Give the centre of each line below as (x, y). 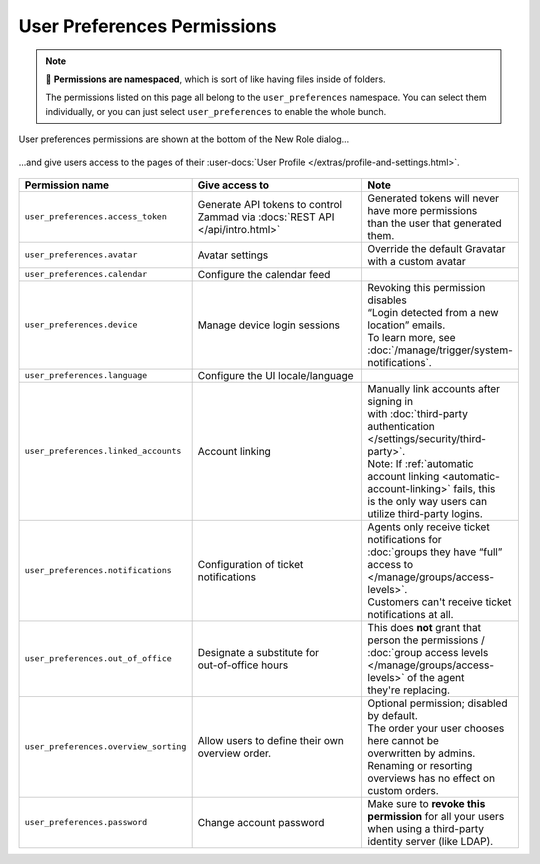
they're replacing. (408, 690)
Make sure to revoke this (426, 803)
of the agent (435, 677)
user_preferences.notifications (98, 570)
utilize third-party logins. (425, 513)
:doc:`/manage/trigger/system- (440, 350)
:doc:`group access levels (428, 652)
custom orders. (403, 790)
